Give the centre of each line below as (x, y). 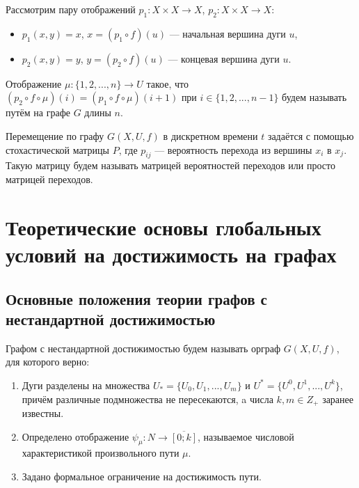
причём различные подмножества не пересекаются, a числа (147, 399)
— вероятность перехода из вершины (233, 149)
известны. (43, 412)
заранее (338, 399)
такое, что (167, 83)
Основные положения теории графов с (136, 298)
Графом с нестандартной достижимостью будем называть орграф (143, 348)
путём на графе (38, 112)
